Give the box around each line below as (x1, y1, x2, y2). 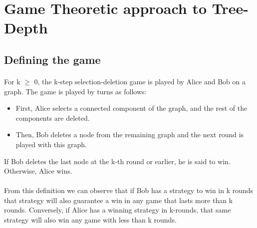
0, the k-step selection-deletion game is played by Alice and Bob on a (34, 76, 246, 86)
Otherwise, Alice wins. (4, 166, 72, 176)
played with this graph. (15, 139, 87, 149)
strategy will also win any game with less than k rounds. (4, 215, 177, 225)
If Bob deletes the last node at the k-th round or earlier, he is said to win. (4, 156, 231, 166)
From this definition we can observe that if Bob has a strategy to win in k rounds (4, 185, 254, 196)
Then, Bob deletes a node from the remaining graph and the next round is (15, 129, 244, 140)
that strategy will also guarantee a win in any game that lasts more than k (4, 195, 233, 205)
